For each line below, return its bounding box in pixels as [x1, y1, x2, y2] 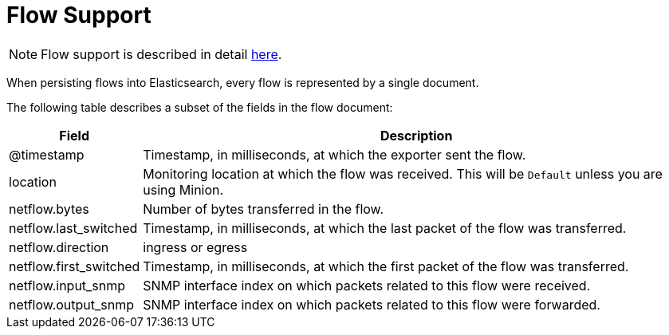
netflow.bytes [9, 200, 89, 217]
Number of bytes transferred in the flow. [143, 200, 384, 217]
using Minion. [143, 181, 224, 198]
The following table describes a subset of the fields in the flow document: [6, 100, 393, 114]
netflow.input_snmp [9, 277, 126, 294]
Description [380, 127, 453, 144]
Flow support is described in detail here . [41, 45, 282, 62]
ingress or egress [143, 238, 248, 255]
